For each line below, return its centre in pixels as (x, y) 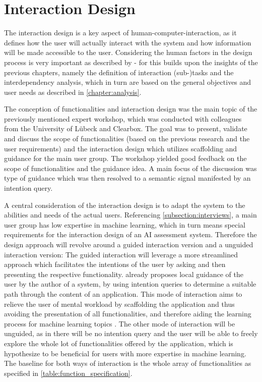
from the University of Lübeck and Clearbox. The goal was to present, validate (126, 128)
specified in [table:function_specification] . (68, 373)
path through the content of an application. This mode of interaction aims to (123, 293)
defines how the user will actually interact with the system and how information (128, 42)
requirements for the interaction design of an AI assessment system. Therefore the (130, 234)
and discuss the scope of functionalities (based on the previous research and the (127, 139)
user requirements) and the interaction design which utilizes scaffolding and (121, 148)
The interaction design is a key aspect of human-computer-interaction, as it (120, 33)
